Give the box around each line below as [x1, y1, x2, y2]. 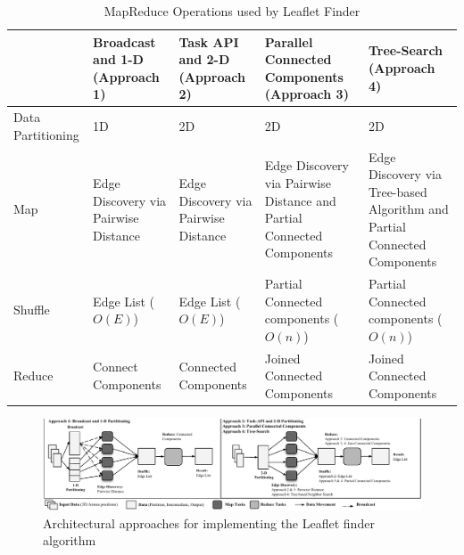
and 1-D [93, 50, 144, 69]
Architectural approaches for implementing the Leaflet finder [43, 513, 375, 532]
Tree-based [368, 182, 427, 200]
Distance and [264, 191, 336, 209]
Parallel [264, 32, 313, 51]
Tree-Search [368, 41, 443, 60]
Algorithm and [368, 200, 449, 218]
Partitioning [13, 125, 79, 143]
